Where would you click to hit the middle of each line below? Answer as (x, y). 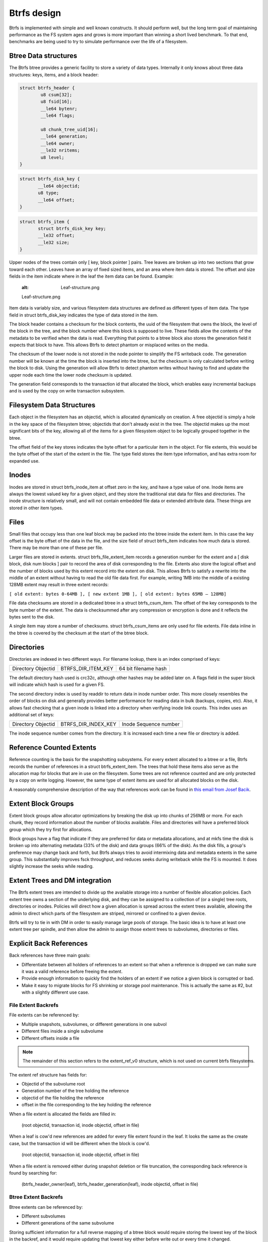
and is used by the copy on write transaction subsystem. (67, 391)
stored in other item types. (36, 508)
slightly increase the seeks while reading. (51, 866)
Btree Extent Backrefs (36, 1197)
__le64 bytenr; (59, 109)
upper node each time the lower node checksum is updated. (71, 375)
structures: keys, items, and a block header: (54, 75)
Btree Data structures (43, 56)
